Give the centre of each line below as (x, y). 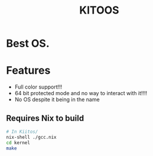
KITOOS (99, 10)
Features (28, 71)
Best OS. (28, 43)
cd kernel (18, 142)
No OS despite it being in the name (57, 100)
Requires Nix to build (45, 118)
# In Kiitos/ (22, 131)
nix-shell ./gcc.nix (32, 137)
